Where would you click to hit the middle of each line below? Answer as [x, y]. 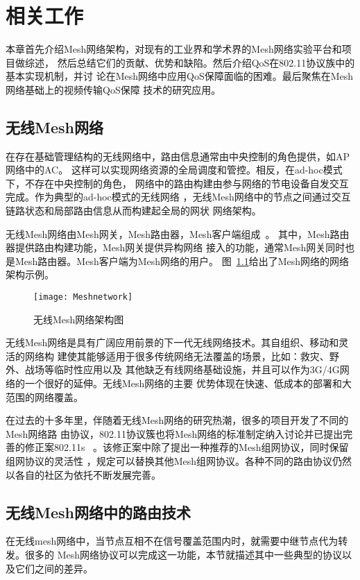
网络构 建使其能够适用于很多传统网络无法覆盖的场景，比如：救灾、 [177, 356]
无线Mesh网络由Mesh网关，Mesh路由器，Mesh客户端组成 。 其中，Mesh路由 [178, 233]
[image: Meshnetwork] [83, 297]
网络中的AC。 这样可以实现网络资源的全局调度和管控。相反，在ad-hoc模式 [174, 170]
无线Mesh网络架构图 [79, 319]
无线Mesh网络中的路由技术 [98, 512]
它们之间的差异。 [54, 568]
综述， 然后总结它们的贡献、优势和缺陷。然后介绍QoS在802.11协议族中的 [190, 62]
